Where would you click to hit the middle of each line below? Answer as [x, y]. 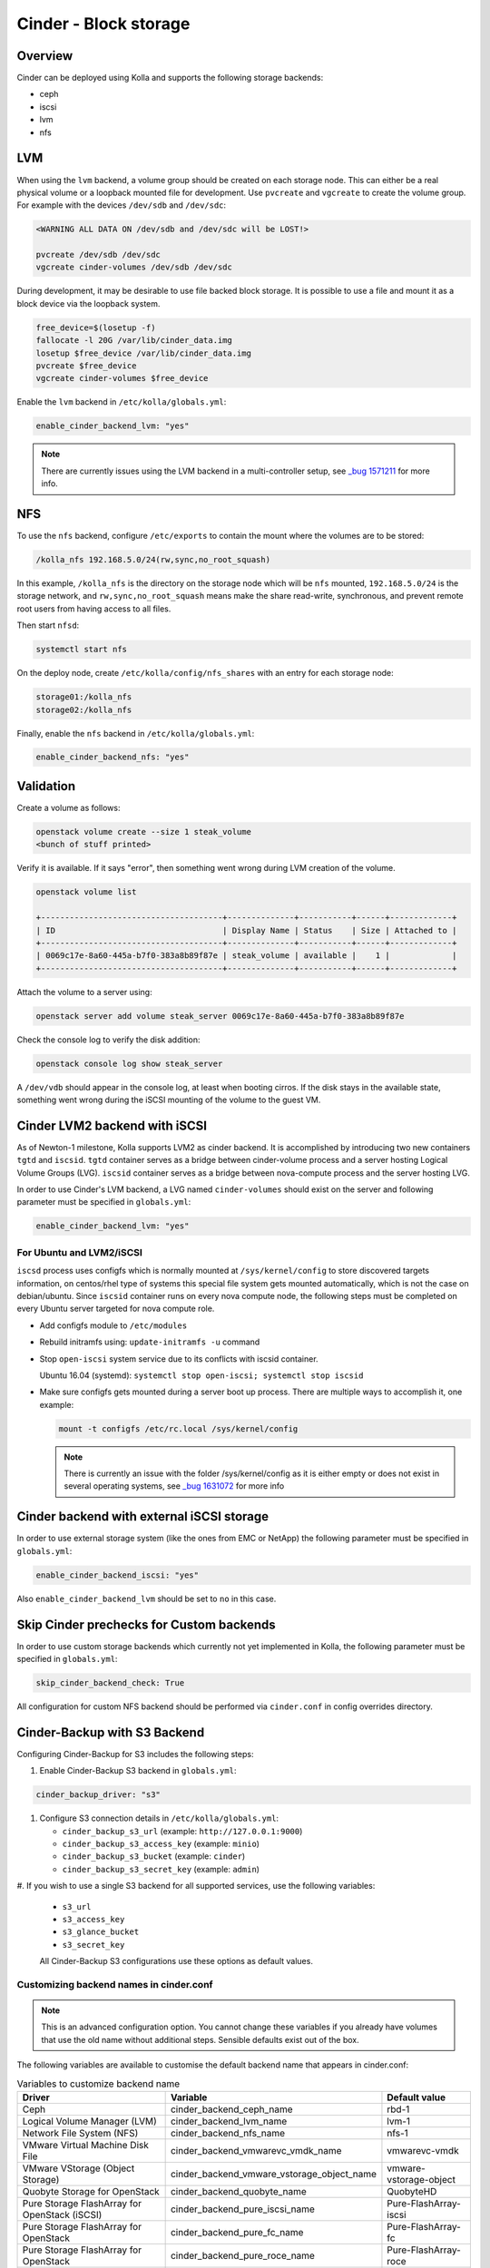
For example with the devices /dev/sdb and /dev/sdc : [122, 205]
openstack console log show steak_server [129, 1063]
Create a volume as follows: [69, 807]
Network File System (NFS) [80, 2134]
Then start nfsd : [48, 625]
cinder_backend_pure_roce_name [242, 2256]
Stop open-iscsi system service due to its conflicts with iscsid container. [179, 1359]
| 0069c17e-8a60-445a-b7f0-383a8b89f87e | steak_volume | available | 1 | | [246, 956]
